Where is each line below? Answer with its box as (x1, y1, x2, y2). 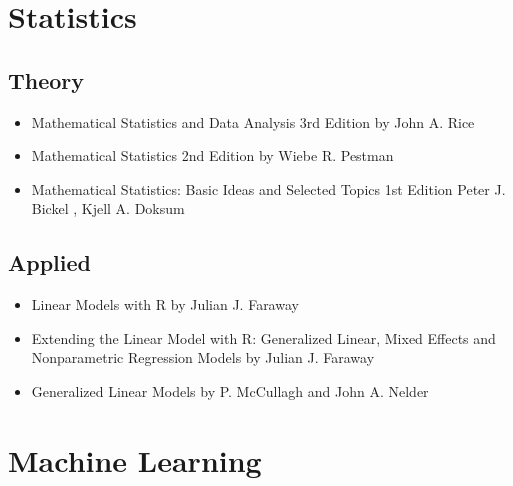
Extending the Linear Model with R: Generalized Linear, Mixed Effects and (31, 327, 496, 348)
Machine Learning (8, 439, 262, 480)
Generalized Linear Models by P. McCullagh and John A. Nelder (31, 380, 429, 401)
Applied (8, 247, 91, 278)
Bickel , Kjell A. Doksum (31, 198, 185, 219)
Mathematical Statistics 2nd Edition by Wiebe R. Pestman (31, 145, 394, 166)
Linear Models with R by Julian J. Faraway (31, 294, 299, 315)
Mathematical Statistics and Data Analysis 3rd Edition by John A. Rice (31, 111, 475, 132)
